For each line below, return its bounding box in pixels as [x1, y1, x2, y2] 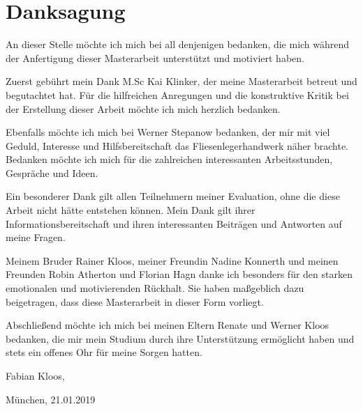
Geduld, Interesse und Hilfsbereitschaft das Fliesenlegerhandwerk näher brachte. [6, 138, 349, 153]
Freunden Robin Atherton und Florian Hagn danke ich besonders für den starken [6, 267, 353, 281]
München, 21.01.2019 [6, 391, 96, 406]
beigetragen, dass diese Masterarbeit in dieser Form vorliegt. [6, 294, 264, 309]
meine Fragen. [6, 230, 66, 245]
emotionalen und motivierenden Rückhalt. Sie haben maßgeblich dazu [6, 281, 304, 295]
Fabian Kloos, [6, 369, 65, 382]
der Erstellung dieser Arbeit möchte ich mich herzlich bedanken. [6, 101, 281, 116]
